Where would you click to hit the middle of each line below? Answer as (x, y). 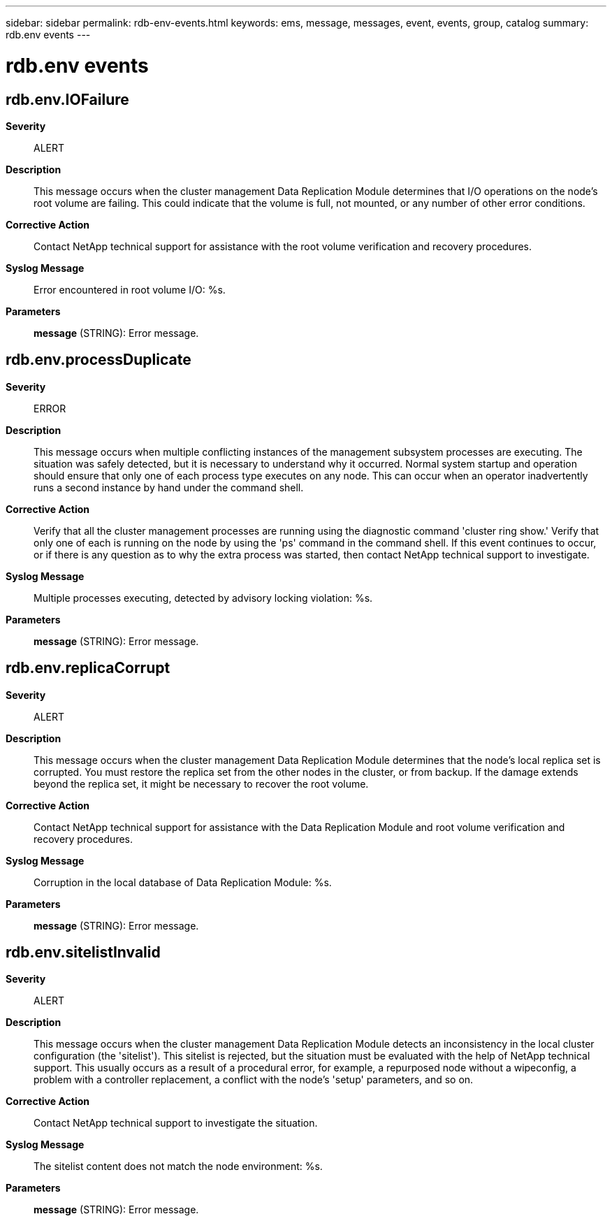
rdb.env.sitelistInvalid (83, 953)
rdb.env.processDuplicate (99, 360)
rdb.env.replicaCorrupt (88, 668)
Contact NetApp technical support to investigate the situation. (176, 1123)
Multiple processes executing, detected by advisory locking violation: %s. (203, 598)
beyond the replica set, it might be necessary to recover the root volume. (201, 783)
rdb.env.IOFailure (67, 99)
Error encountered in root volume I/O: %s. (130, 289)
